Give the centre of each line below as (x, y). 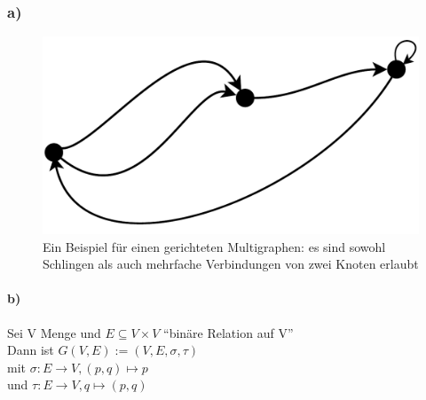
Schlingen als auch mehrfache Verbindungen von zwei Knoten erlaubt (231, 264)
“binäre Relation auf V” (229, 332)
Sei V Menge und (54, 332)
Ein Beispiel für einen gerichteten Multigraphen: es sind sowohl (214, 246)
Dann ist (31, 350)
